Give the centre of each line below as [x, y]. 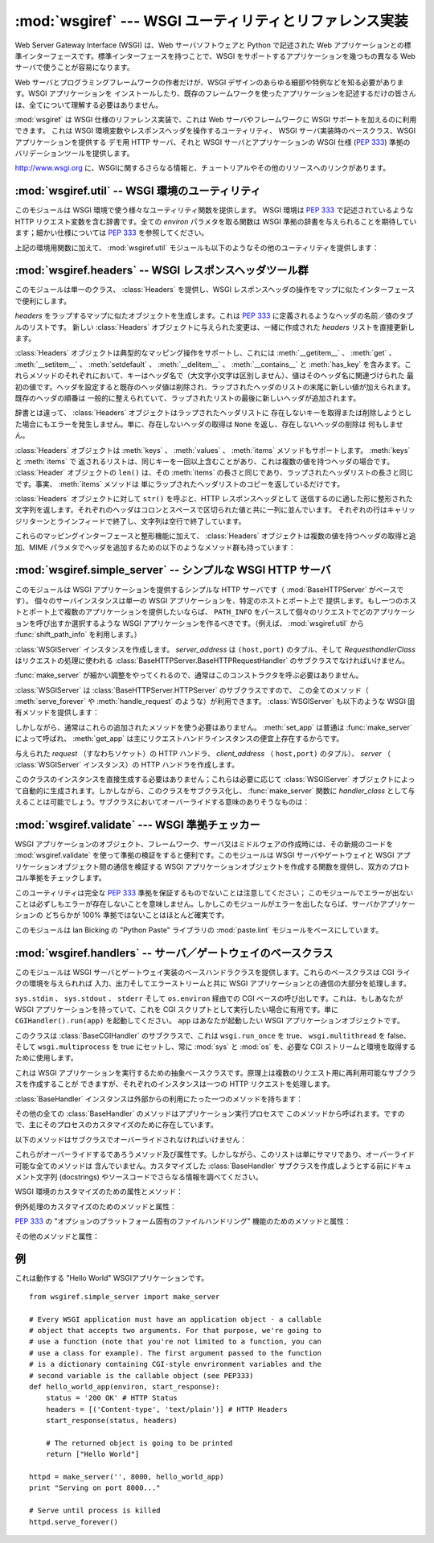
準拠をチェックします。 [67, 878]
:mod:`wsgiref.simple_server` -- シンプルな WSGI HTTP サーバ [173, 570]
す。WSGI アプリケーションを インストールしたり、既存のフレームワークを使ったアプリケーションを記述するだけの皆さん [215, 93]
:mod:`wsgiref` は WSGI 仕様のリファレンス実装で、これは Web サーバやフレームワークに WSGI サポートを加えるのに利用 [216, 119]
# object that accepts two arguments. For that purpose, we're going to [175, 1331]
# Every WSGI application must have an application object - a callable [175, 1319]
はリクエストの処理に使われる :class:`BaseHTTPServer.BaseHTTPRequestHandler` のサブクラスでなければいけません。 [212, 660]
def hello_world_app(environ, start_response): [125, 1387]
